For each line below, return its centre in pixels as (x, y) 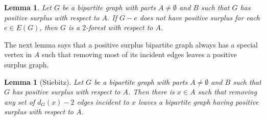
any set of (20, 101)
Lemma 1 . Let (28, 7)
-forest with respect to (119, 27)
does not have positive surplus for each (200, 17)
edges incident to (103, 101)
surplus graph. (27, 64)
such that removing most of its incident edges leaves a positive (139, 54)
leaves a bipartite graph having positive (198, 101)
